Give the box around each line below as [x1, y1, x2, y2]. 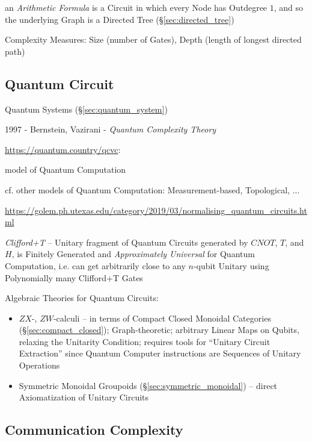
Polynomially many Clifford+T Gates [5, 271, 143, 284]
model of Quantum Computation [5, 163, 126, 176]
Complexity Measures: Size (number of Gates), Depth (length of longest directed [5, 33, 302, 46]
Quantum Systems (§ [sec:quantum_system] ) [5, 102, 168, 115]
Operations [19, 359, 60, 372]
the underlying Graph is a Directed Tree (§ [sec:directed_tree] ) [5, 13, 234, 25]
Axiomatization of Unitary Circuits [19, 391, 149, 403]
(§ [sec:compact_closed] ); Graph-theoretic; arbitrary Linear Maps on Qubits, [19, 323, 299, 336]
